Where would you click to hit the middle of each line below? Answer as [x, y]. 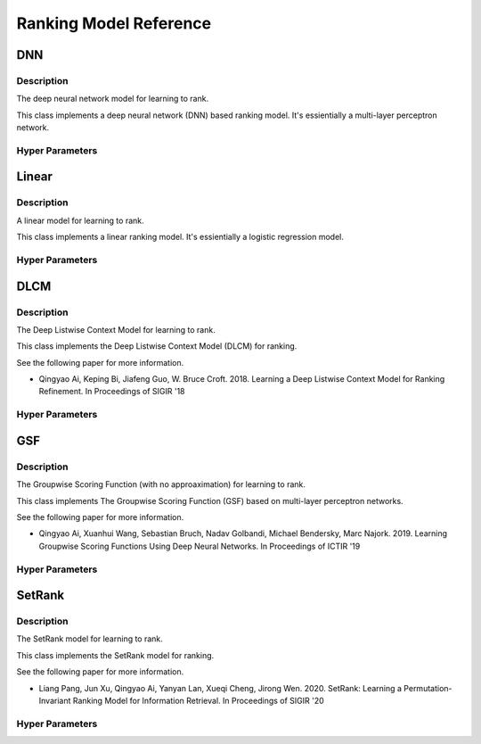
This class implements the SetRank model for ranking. [115, 655]
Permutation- [428, 688]
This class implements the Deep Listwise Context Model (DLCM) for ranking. [157, 346]
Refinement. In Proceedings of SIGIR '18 [112, 392]
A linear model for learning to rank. [80, 220]
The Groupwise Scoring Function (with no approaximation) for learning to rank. [161, 484]
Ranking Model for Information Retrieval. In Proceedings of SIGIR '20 [198, 701]
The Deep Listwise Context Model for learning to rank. [116, 329]
